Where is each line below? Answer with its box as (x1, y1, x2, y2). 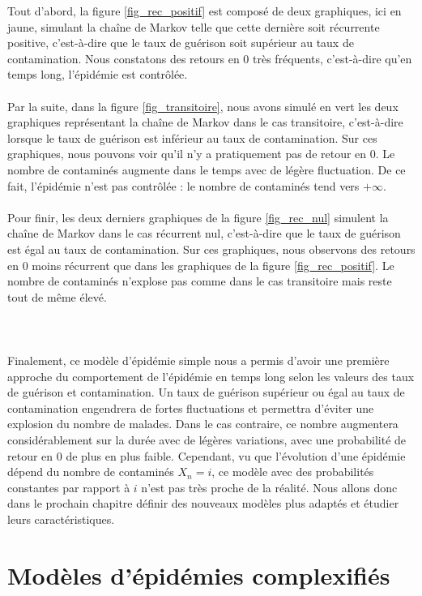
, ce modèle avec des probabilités (211, 463, 374, 480)
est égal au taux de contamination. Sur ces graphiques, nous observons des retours (7, 240, 416, 257)
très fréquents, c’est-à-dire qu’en (253, 49, 412, 66)
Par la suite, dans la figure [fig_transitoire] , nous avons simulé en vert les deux (7, 97, 399, 114)
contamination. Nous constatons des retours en (7, 49, 240, 66)
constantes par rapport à (7, 478, 130, 495)
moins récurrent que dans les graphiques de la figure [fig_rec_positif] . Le (32, 256, 394, 273)
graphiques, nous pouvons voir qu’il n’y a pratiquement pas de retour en (7, 145, 367, 162)
